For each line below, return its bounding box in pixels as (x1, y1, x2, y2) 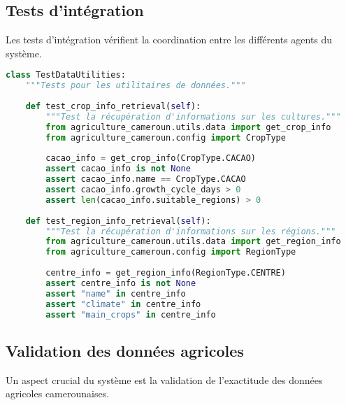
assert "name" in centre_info (45, 288, 186, 299)
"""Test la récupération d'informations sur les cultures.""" (45, 111, 341, 122)
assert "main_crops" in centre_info (45, 309, 216, 320)
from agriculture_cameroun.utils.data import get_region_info (45, 236, 341, 247)
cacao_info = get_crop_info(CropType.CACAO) (45, 153, 256, 164)
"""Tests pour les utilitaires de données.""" (25, 80, 246, 91)
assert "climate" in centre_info (45, 299, 201, 309)
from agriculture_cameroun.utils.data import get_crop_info (45, 122, 331, 132)
